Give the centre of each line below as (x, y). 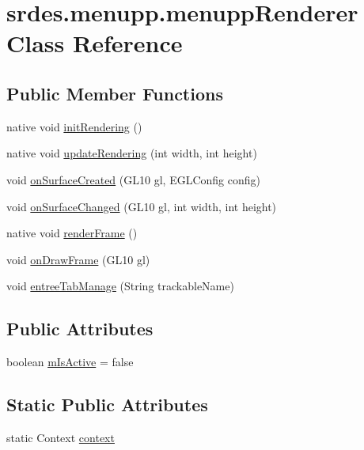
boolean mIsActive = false (70, 362)
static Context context (61, 437)
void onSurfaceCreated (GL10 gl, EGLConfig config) (133, 179)
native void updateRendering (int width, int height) (132, 153)
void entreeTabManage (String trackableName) (120, 286)
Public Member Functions (115, 93)
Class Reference (95, 43)
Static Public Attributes (107, 405)
